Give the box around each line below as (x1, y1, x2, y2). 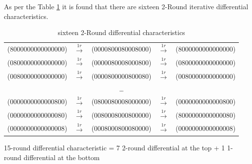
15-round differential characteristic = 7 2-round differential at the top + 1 (4, 142, 225, 152)
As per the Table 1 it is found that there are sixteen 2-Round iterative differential (4, 1, 249, 11)
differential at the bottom (23, 152, 100, 162)
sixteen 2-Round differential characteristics (58, 27, 185, 37)
